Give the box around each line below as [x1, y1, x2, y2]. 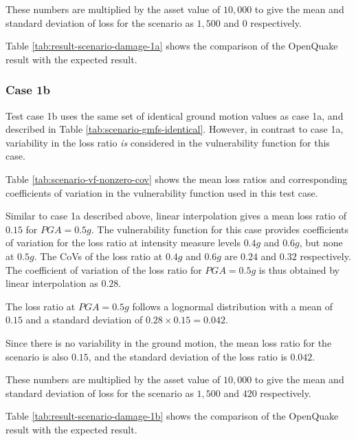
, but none [299, 235, 343, 250]
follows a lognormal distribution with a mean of [132, 299, 333, 313]
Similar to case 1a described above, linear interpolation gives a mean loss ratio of [5, 208, 347, 223]
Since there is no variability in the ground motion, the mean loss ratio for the [5, 335, 332, 349]
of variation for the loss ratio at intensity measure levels [5, 235, 241, 250]
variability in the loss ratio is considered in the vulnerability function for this [5, 135, 330, 149]
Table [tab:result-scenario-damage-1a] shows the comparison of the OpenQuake [5, 39, 338, 53]
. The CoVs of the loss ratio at [34, 248, 163, 263]
